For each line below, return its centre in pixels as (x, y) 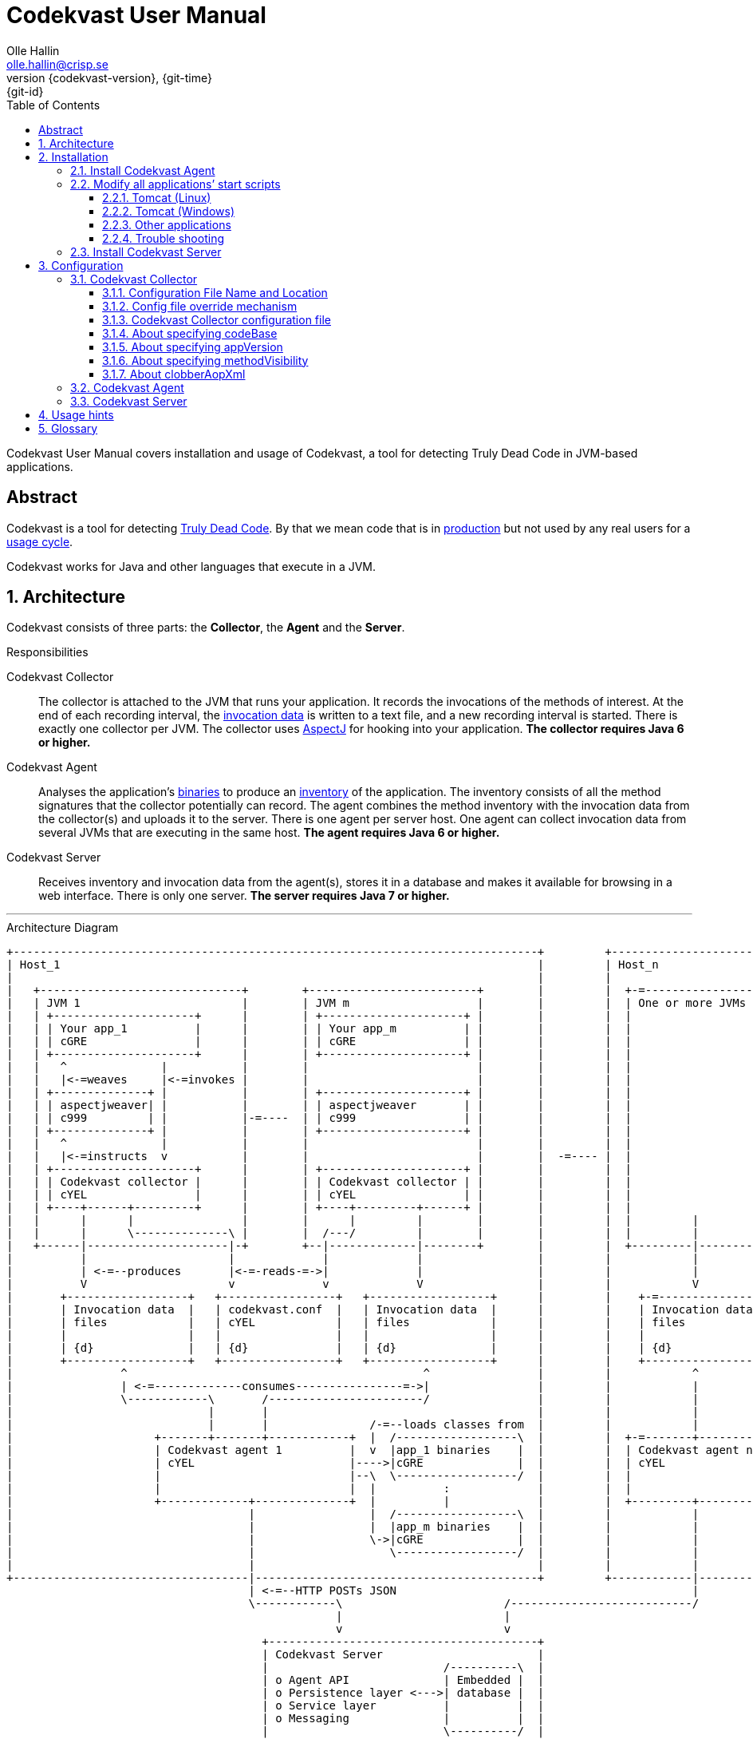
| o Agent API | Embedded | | (403, 1680)
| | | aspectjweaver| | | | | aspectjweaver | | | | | (319, 1105)
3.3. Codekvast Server (129, 401)
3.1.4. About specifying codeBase (190, 333)
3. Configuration (81, 265)
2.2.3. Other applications (167, 224)
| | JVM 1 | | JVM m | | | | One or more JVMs (376, 1003)
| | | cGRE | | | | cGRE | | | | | (319, 1042)
